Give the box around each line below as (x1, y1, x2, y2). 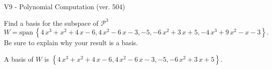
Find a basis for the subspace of (4, 17, 99, 28)
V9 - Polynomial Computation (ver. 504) (4, 1, 125, 11)
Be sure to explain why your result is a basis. (4, 37, 138, 48)
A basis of (4, 53, 34, 64)
